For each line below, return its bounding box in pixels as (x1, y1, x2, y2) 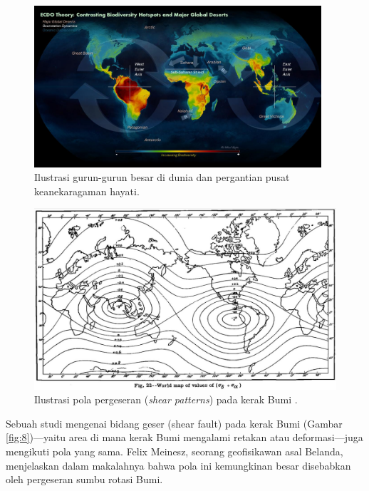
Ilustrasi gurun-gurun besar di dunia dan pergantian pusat (34, 170, 290, 185)
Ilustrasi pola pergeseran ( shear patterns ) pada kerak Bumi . (34, 392, 298, 407)
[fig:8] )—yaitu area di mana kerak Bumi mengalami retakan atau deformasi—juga (6, 430, 363, 445)
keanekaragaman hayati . (34, 183, 140, 198)
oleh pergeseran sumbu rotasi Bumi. (6, 472, 163, 487)
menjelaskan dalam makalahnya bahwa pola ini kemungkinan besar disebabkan (6, 458, 351, 472)
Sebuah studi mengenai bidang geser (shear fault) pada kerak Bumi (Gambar (6, 415, 343, 430)
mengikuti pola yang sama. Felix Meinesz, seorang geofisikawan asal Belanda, (6, 443, 343, 458)
